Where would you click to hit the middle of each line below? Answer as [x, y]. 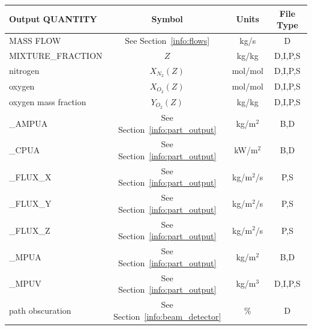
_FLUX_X [30, 176]
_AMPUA [28, 123]
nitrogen [24, 71]
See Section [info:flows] [167, 40]
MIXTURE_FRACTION [56, 55]
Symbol [167, 19]
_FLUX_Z [30, 230]
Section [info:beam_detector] [167, 316]
